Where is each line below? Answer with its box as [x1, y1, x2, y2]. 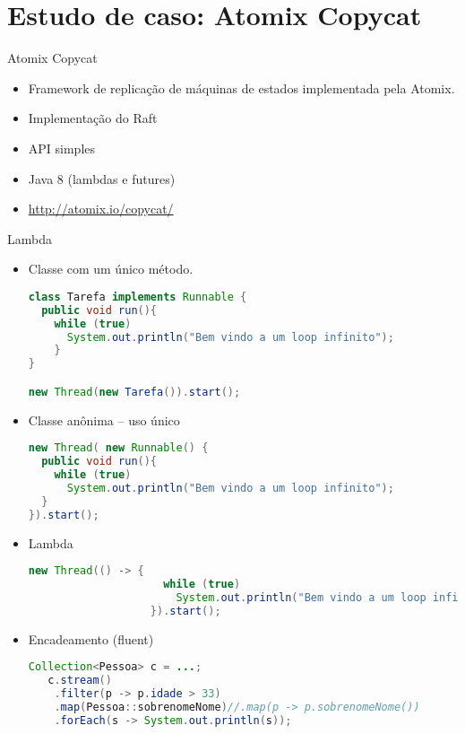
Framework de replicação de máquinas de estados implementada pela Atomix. [28, 78, 455, 97]
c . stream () [47, 674, 112, 687]
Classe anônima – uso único [28, 410, 180, 429]
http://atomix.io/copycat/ [28, 199, 174, 218]
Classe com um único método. [28, 259, 194, 278]
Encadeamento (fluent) [28, 629, 154, 648]
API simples [28, 138, 96, 157]
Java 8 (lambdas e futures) [28, 169, 176, 188]
